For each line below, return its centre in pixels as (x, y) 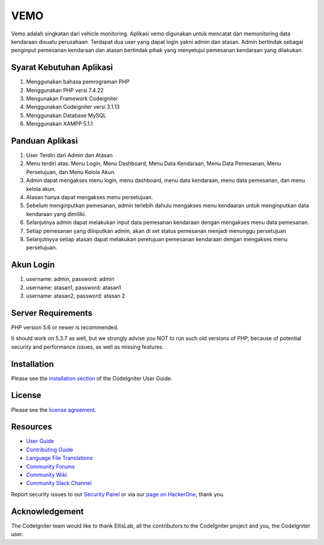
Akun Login (33, 265)
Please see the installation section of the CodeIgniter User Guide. (92, 378)
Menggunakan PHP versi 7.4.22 (65, 90)
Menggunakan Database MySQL (66, 115)
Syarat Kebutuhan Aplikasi (62, 68)
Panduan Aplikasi (44, 141)
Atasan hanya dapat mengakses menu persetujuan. (89, 197)
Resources (31, 427)
